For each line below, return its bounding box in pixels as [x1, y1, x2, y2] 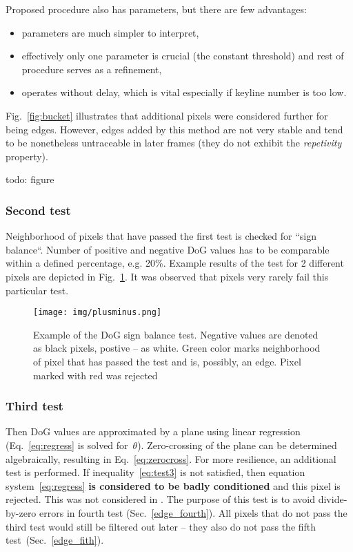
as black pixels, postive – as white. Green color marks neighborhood [33, 341, 321, 355]
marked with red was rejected [33, 368, 158, 382]
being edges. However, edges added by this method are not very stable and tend [6, 122, 343, 136]
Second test [6, 201, 71, 218]
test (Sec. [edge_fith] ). [6, 533, 104, 547]
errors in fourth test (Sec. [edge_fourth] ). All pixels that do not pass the [39, 505, 347, 520]
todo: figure [6, 172, 54, 187]
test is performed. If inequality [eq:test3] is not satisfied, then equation [6, 465, 305, 479]
